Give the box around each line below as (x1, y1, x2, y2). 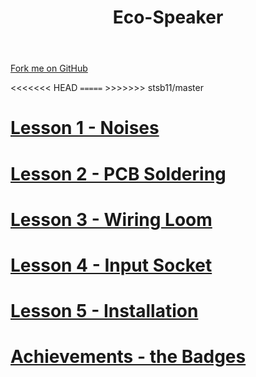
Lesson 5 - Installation (10, 300, 199, 323)
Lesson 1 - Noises (10, 117, 160, 140)
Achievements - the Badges (10, 346, 247, 368)
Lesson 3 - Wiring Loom (10, 208, 213, 231)
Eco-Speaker (112, 6, 224, 29)
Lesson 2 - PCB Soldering (10, 162, 227, 185)
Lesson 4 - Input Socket (10, 254, 213, 276)
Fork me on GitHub (10, 62, 88, 75)
